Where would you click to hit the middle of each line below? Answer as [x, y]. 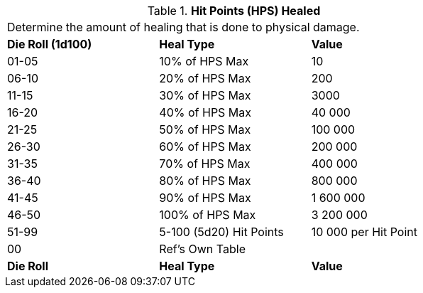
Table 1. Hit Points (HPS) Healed [234, 11]
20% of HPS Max [205, 78]
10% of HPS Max [204, 61]
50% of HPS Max [205, 129]
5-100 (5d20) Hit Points [221, 232]
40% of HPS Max [205, 112]
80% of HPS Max [205, 181]
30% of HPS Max [205, 95]
